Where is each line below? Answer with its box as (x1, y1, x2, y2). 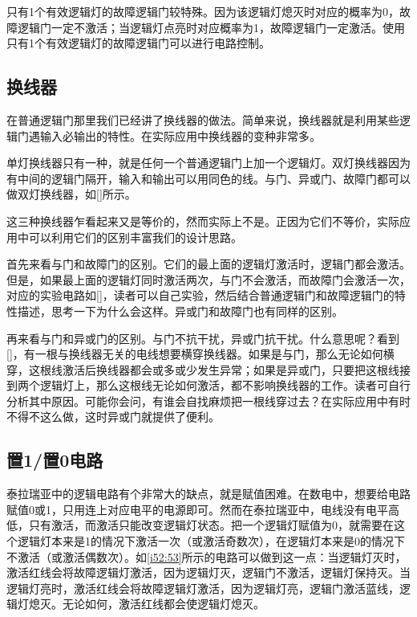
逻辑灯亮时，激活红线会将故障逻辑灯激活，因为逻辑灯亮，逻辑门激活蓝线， (6, 579, 399, 596)
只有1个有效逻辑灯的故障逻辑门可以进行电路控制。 (6, 35, 270, 51)
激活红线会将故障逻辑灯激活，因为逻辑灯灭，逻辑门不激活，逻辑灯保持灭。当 (6, 564, 411, 581)
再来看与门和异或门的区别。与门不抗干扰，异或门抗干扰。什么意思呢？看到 (6, 329, 399, 346)
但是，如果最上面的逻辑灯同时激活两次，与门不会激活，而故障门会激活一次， (6, 271, 411, 288)
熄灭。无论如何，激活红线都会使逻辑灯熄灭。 (28, 595, 265, 612)
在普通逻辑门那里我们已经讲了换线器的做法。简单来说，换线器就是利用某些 (6, 111, 399, 128)
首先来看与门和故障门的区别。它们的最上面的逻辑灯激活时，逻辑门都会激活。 (6, 255, 411, 272)
